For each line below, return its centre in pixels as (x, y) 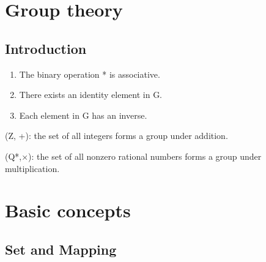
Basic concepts (68, 210)
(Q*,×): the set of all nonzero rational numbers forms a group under (133, 156)
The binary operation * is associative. (90, 74)
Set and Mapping (61, 249)
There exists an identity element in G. (91, 95)
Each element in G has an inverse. (83, 115)
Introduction (46, 48)
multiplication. (32, 168)
